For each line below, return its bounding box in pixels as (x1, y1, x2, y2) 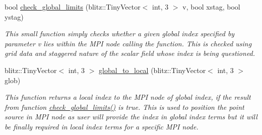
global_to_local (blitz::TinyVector (99, 64, 206, 75)
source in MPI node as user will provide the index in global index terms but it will (5, 111, 257, 122)
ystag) (5, 11, 24, 22)
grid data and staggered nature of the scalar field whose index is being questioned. (5, 48, 255, 58)
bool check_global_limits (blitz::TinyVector (5, 2, 141, 12)
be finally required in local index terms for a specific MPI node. (5, 121, 199, 131)
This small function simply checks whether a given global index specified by (5, 28, 235, 39)
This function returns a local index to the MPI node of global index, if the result (5, 92, 251, 102)
